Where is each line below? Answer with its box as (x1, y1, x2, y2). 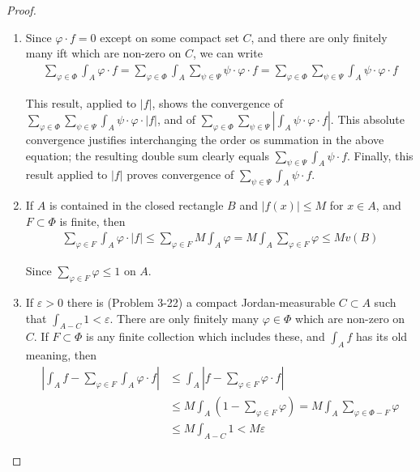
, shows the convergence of (152, 94, 283, 111)
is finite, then (59, 212, 126, 229)
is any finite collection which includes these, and (86, 328, 325, 345)
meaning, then (25, 347, 96, 364)
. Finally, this (347, 147, 414, 164)
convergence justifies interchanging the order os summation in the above (25, 131, 384, 147)
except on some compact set (100, 28, 239, 45)
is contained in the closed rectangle (49, 197, 224, 214)
